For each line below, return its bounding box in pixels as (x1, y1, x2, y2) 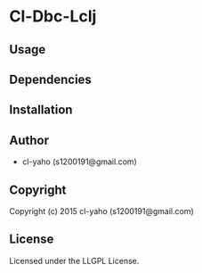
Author (9, 132, 49, 148)
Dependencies (9, 71, 92, 87)
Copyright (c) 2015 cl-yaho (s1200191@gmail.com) (9, 205, 194, 216)
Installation (9, 103, 73, 118)
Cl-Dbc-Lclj (9, 6, 97, 27)
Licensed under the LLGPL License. (9, 255, 140, 266)
